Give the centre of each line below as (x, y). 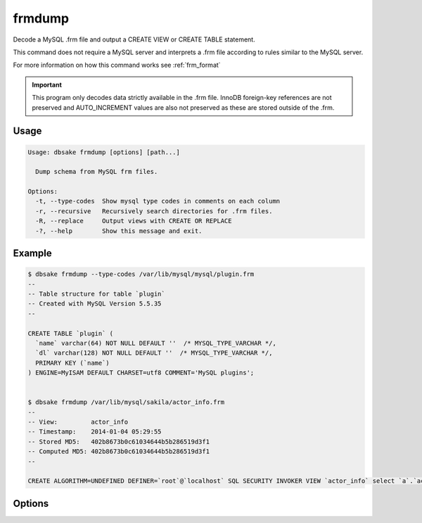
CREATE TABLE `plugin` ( (71, 333)
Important (47, 84)
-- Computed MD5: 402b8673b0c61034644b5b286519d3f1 (119, 452)
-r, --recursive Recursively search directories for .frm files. (154, 211)
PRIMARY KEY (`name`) (73, 363)
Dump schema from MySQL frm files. (97, 172)
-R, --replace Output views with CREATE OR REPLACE (134, 221)
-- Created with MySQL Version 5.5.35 (95, 304)
